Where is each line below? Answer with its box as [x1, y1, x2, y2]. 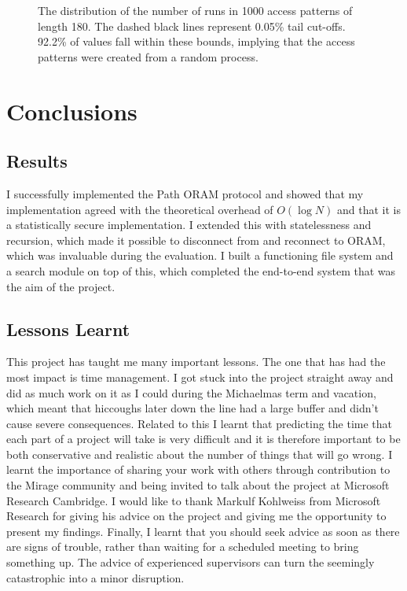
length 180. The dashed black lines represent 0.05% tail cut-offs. [38, 17, 346, 34]
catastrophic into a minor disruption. [6, 569, 185, 585]
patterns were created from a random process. [38, 48, 258, 65]
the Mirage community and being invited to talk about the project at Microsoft [6, 477, 390, 493]
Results [6, 149, 68, 173]
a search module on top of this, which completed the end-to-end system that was [6, 262, 396, 279]
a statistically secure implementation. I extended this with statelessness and [6, 216, 372, 233]
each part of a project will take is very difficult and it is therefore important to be [6, 430, 401, 447]
